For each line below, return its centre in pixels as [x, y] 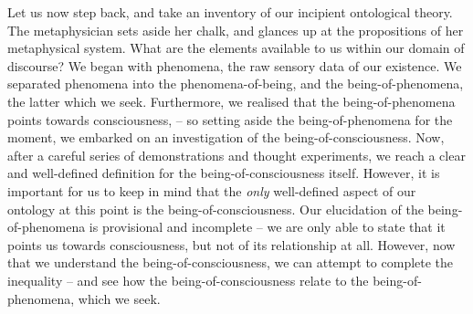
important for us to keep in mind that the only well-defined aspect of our [212, 190]
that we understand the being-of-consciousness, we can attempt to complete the [231, 262]
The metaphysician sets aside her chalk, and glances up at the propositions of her [236, 30]
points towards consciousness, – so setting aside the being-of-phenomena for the [230, 119]
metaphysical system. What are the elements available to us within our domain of [236, 48]
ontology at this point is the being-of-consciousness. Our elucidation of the [215, 209]
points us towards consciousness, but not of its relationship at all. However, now [231, 244]
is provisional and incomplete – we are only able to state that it [267, 227]
